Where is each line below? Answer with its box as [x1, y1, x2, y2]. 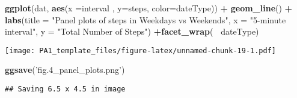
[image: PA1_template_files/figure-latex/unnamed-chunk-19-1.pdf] [5, 46, 277, 55]
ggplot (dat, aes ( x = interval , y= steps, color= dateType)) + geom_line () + [5, 2, 293, 14]
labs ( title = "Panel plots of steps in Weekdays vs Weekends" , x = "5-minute [5, 13, 286, 26]
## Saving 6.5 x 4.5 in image [5, 85, 126, 94]
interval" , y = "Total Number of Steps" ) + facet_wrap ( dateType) [5, 25, 259, 38]
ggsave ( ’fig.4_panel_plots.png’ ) [5, 63, 125, 76]
